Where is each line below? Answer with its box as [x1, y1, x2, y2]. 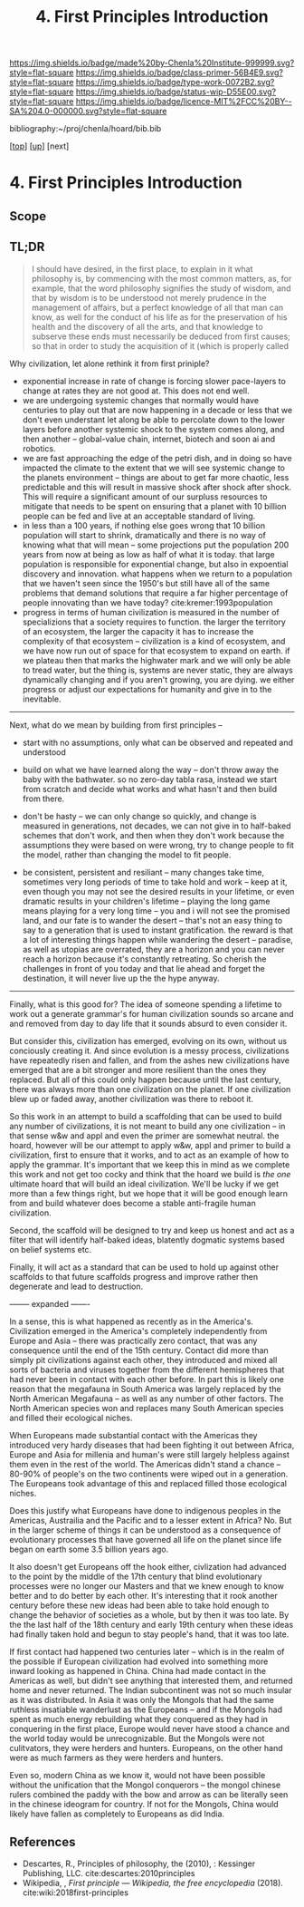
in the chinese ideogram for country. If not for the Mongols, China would [9, 1798, 279, 1809]
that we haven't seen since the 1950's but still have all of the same [22, 577, 270, 588]
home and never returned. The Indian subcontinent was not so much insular [9, 1684, 292, 1696]
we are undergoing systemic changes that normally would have [22, 394, 260, 405]
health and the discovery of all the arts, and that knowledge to [31, 321, 264, 332]
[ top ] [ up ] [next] [9, 140, 70, 151]
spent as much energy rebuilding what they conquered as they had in [9, 1713, 269, 1724]
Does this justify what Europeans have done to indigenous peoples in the [9, 1505, 281, 1515]
